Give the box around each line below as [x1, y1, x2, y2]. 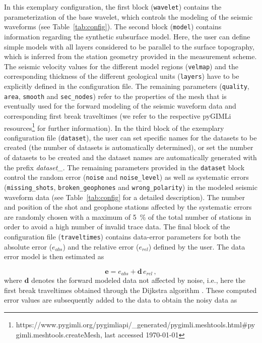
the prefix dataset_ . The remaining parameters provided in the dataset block [4, 162, 245, 172]
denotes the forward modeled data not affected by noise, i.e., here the [31, 275, 246, 285]
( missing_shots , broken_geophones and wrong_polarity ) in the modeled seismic [4, 181, 257, 192]
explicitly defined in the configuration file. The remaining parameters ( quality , [4, 81, 249, 91]
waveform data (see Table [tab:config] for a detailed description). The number [4, 191, 245, 202]
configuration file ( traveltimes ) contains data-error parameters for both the [4, 231, 241, 241]
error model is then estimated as [4, 251, 104, 262]
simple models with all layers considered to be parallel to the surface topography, [4, 41, 254, 52]
